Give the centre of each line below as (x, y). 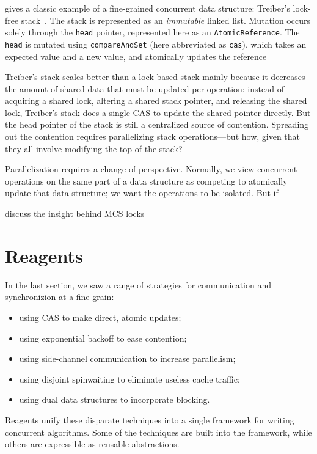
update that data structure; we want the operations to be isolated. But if (142, 193)
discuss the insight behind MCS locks (75, 214)
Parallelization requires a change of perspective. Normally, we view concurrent (151, 169)
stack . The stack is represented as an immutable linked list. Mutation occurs (166, 20)
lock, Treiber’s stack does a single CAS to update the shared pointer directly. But (158, 112)
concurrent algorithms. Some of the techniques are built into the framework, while (158, 432)
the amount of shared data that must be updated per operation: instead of (144, 88)
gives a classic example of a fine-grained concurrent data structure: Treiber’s (148, 8)
